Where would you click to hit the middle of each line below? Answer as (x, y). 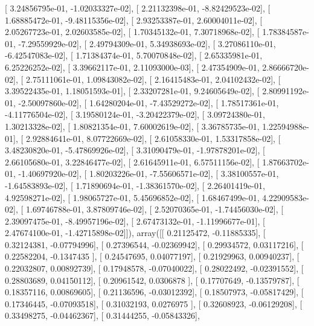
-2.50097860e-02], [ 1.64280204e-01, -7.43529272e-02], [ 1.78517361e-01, (149, 102)
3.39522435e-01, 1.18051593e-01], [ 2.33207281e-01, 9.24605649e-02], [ (132, 91)
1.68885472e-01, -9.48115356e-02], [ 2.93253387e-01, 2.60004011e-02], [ (134, 20)
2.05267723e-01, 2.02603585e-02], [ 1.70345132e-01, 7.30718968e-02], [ (132, 32)
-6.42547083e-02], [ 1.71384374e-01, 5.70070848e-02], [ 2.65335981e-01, (134, 55)
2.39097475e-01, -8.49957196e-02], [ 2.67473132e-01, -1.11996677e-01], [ (135, 221)
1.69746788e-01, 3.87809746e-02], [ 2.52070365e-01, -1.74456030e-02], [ (155, 209)
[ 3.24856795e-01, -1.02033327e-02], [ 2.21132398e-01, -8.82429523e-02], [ (138, 8)
